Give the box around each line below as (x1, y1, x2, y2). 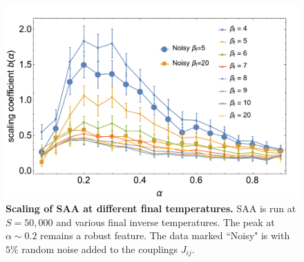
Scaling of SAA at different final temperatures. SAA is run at (6, 201, 296, 216)
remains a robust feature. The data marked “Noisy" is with (40, 228, 290, 243)
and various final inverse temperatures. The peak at (56, 214, 275, 229)
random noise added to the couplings (21, 241, 178, 256)
